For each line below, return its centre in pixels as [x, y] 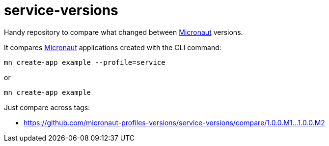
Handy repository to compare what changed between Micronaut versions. [123, 32]
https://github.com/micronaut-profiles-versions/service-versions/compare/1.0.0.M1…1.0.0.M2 [174, 122]
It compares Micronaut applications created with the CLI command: [113, 47]
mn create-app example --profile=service [85, 62]
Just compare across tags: [47, 107]
